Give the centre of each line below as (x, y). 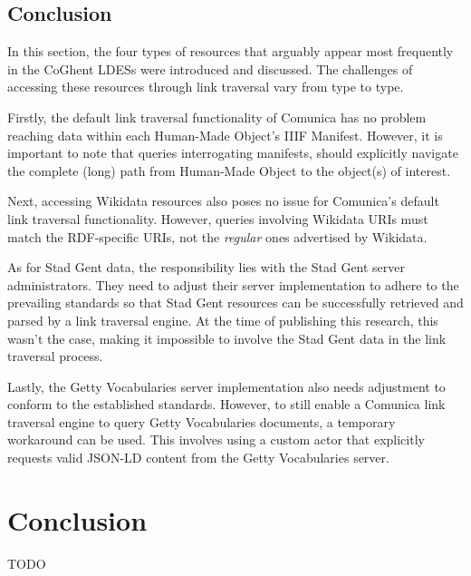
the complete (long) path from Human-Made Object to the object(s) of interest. (229, 170)
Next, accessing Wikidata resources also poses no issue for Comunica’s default (223, 201)
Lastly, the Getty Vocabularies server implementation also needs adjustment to (226, 386)
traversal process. (55, 356)
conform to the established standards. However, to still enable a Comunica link (226, 404)
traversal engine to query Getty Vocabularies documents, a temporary (202, 421)
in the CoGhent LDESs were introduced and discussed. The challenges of (210, 68)
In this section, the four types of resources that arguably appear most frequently (231, 51)
